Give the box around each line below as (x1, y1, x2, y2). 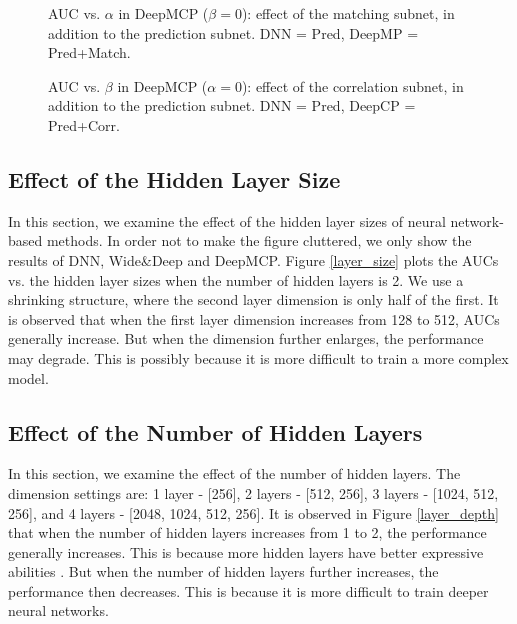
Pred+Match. (48, 42, 131, 63)
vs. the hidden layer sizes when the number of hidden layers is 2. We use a (8, 269, 464, 290)
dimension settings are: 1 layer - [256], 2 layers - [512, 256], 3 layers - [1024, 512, (8, 482, 499, 503)
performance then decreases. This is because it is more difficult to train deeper (8, 580, 489, 601)
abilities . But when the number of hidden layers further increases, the (8, 561, 439, 582)
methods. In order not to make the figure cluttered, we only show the (46, 230, 472, 251)
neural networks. (8, 600, 109, 621)
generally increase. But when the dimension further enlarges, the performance (8, 328, 484, 349)
